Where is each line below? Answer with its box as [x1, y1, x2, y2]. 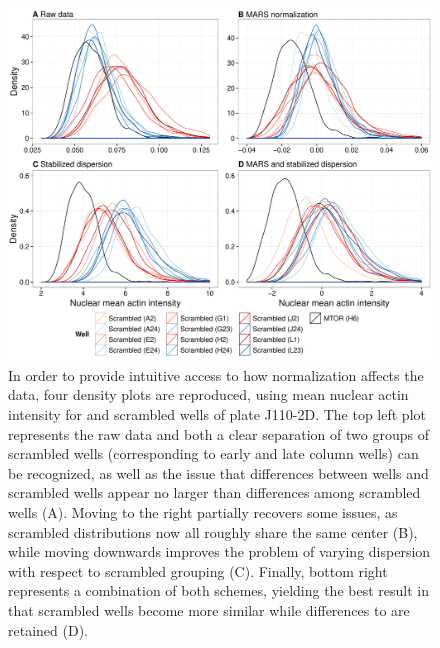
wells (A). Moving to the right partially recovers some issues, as [8, 501, 398, 522]
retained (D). [8, 619, 88, 640]
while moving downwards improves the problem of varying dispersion [8, 541, 431, 562]
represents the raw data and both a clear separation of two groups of [8, 423, 429, 444]
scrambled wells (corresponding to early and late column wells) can [8, 443, 419, 464]
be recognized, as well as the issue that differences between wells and [8, 462, 429, 483]
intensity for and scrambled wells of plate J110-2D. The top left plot [8, 403, 426, 424]
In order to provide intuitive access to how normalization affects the [8, 364, 424, 385]
